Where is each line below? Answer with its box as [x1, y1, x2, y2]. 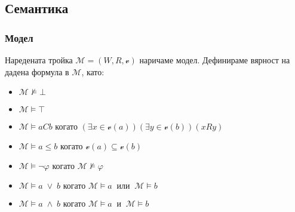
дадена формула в [5, 65, 69, 78]
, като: [81, 65, 105, 78]
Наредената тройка [5, 54, 73, 66]
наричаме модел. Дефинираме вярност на [139, 54, 290, 66]
